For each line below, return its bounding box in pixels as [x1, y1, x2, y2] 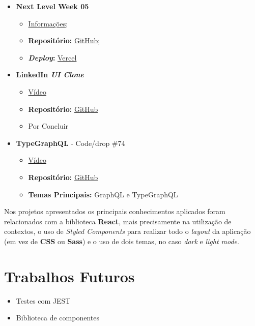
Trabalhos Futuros [4, 265, 135, 286]
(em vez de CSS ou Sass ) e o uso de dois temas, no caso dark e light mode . [4, 235, 239, 246]
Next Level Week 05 [16, 1, 89, 11]
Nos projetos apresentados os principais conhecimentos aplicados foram [4, 206, 225, 217]
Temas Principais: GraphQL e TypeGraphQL [28, 189, 178, 199]
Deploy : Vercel [28, 52, 77, 63]
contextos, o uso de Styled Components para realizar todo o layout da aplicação [4, 226, 251, 236]
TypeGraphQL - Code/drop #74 [16, 137, 125, 148]
